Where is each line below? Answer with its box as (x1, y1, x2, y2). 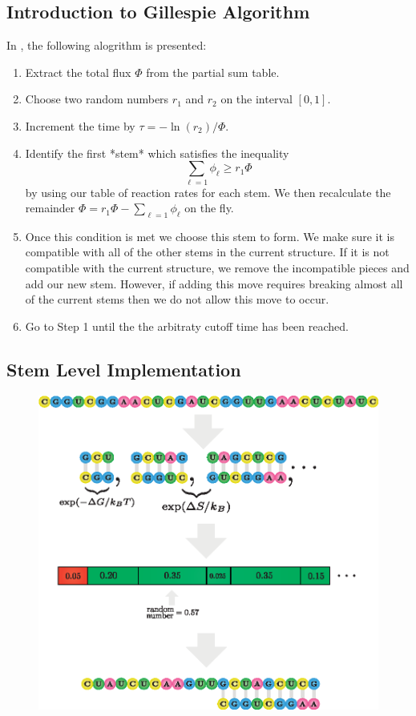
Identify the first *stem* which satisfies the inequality (25, 144, 289, 161)
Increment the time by (25, 117, 135, 134)
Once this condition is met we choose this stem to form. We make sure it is (25, 227, 394, 244)
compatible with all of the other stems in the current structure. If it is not (25, 243, 390, 260)
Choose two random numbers (25, 91, 169, 107)
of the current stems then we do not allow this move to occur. (25, 291, 329, 308)
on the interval (220, 91, 293, 107)
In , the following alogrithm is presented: (6, 37, 207, 54)
